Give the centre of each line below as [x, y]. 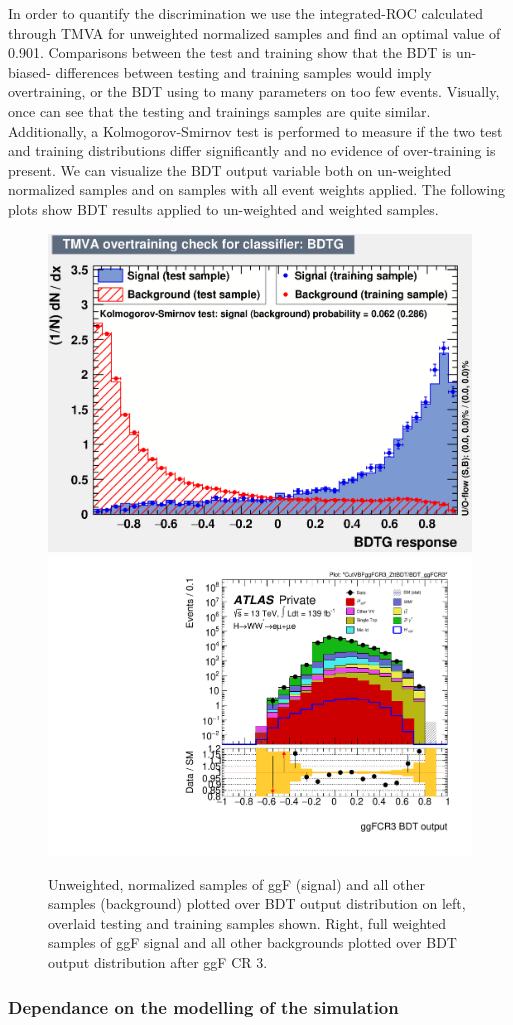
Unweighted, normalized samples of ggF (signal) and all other [236, 883]
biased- [29, 71]
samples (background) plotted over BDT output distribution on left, [257, 903]
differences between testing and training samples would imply [243, 71]
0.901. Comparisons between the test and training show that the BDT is [230, 52]
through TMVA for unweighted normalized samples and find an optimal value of [254, 32]
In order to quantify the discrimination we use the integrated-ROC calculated [245, 13]
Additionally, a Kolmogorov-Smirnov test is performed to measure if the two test [255, 130]
